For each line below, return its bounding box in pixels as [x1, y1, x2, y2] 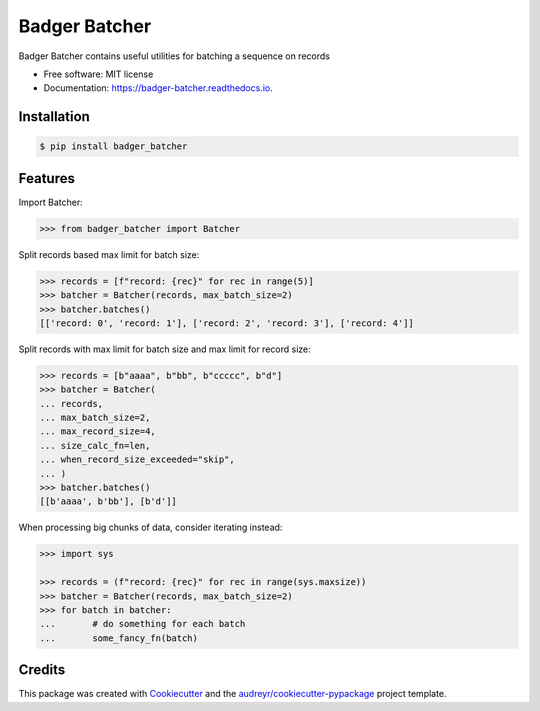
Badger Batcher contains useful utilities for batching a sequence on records [18, 50, 330, 62]
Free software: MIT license [43, 68, 154, 80]
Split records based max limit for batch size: [18, 248, 200, 260]
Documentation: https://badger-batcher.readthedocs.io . [43, 82, 274, 94]
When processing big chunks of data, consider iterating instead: [18, 521, 283, 534]
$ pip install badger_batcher [39, 141, 188, 152]
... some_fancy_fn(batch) [39, 632, 199, 644]
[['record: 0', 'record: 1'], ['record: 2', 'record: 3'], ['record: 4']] [39, 317, 415, 329]
